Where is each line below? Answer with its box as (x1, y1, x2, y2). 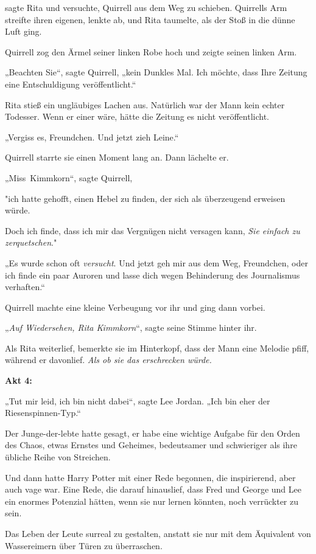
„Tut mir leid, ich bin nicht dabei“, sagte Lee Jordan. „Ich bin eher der (5, 394, 270, 407)
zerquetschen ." (5, 236, 57, 249)
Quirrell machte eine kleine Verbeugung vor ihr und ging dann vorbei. (5, 300, 265, 313)
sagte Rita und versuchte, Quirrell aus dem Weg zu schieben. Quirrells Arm (5, 1, 287, 13)
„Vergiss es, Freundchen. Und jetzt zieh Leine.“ (5, 130, 179, 143)
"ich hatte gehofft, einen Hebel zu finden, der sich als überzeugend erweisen (5, 192, 286, 204)
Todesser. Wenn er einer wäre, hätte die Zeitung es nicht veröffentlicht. (5, 110, 269, 123)
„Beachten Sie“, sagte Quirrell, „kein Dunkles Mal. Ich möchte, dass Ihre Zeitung (5, 66, 307, 78)
